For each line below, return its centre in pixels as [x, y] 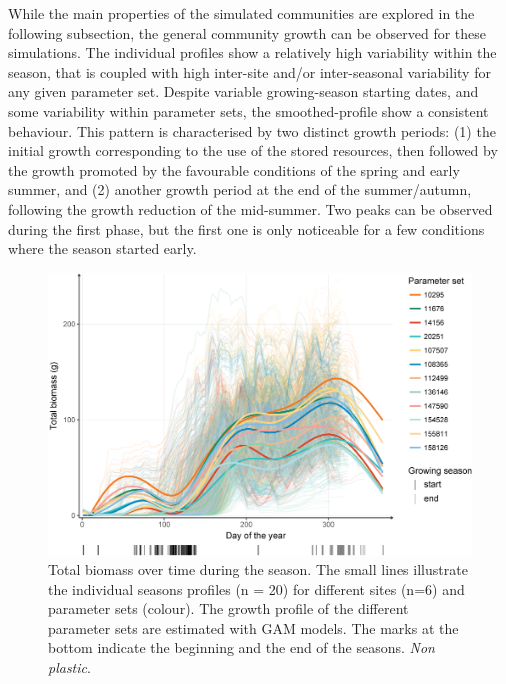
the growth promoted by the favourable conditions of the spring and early [234, 169]
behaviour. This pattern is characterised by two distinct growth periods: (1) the [252, 130]
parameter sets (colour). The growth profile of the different [228, 608]
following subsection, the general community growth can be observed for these [247, 32]
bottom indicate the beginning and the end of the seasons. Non [241, 647]
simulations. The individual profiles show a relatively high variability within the [252, 52]
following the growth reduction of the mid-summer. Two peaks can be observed [250, 208]
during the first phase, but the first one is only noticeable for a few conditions [246, 228]
